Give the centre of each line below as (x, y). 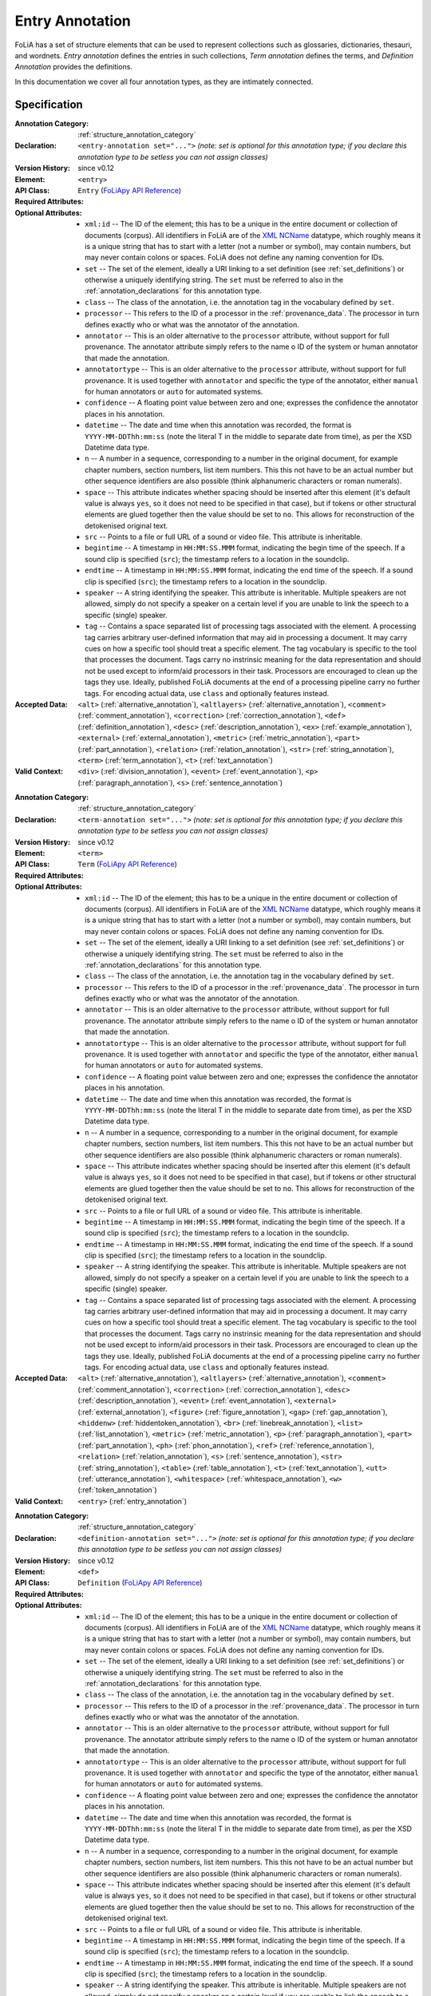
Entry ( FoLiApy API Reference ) (130, 190)
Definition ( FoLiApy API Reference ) (140, 1583)
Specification (49, 104)
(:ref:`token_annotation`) (117, 1490)
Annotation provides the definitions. (74, 67)
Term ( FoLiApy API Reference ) (127, 864)
